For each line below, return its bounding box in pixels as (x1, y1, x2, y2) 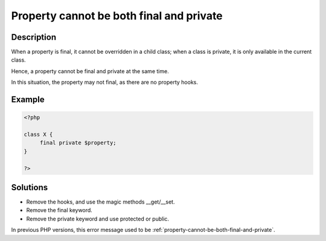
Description (11, 32, 57, 42)
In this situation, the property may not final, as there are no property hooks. (11, 79, 199, 86)
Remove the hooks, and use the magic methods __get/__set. (26, 198, 175, 205)
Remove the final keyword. (26, 207, 93, 214)
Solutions (11, 182, 48, 193)
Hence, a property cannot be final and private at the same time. (11, 67, 169, 75)
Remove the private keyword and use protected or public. (26, 215, 169, 222)
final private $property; (39, 140, 117, 146)
